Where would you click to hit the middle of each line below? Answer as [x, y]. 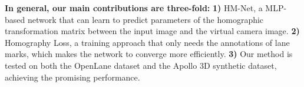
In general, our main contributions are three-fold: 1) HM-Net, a [134, 8]
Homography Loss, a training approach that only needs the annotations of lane [147, 42]
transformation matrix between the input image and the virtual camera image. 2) [152, 31]
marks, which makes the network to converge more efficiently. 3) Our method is [149, 54]
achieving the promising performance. [72, 77]
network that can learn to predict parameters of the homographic [146, 19]
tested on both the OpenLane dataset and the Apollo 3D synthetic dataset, [141, 65]
